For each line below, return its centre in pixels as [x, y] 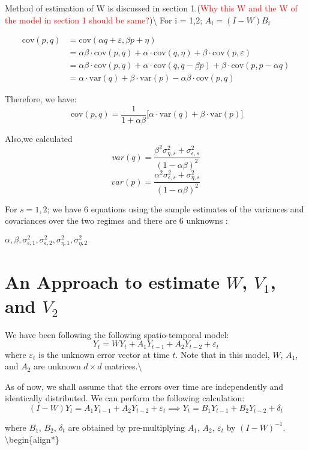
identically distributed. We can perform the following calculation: [125, 398]
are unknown [57, 366]
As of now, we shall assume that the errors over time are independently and [144, 386]
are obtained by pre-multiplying [127, 427]
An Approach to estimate [112, 282]
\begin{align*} [32, 439]
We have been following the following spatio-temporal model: [117, 334]
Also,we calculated [39, 138]
